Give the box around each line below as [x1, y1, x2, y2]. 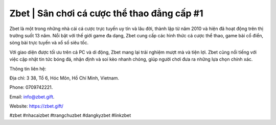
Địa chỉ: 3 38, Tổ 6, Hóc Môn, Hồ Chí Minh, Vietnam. [9, 74, 120, 81]
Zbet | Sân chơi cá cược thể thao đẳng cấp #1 [9, 8, 204, 19]
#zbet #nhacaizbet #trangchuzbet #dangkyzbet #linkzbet [9, 112, 131, 118]
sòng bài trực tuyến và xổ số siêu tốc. [9, 40, 89, 46]
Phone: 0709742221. [9, 84, 53, 90]
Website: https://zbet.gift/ [9, 103, 64, 109]
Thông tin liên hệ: [9, 65, 47, 71]
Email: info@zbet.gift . [9, 93, 55, 99]
